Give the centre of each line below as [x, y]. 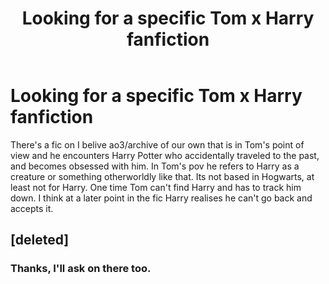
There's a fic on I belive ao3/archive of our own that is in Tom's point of [157, 144]
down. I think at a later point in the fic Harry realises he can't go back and [161, 198]
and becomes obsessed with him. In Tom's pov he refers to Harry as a [155, 166]
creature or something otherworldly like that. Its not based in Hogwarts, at [162, 176]
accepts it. [32, 208]
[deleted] [40, 240]
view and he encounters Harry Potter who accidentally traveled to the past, [165, 155]
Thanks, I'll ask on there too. [81, 269]
